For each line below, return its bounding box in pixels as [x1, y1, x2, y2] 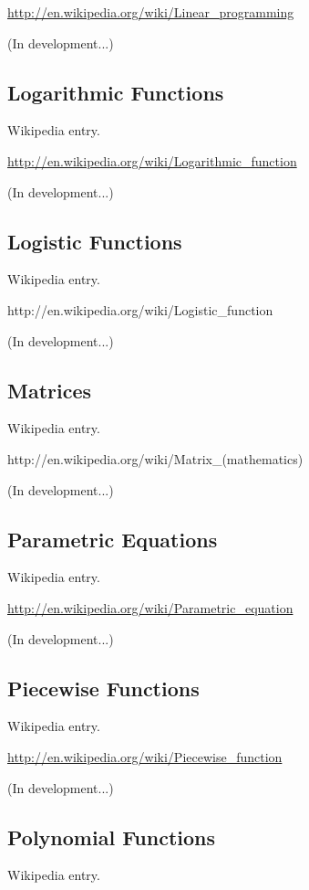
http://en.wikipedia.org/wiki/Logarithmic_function [7, 151, 297, 170]
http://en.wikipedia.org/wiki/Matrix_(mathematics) [7, 449, 304, 468]
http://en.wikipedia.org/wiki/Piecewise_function [7, 747, 283, 766]
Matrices [7, 376, 92, 404]
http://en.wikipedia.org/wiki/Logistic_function [7, 300, 273, 319]
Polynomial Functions [7, 822, 216, 851]
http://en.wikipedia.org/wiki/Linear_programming [7, 3, 294, 21]
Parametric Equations [7, 524, 218, 553]
